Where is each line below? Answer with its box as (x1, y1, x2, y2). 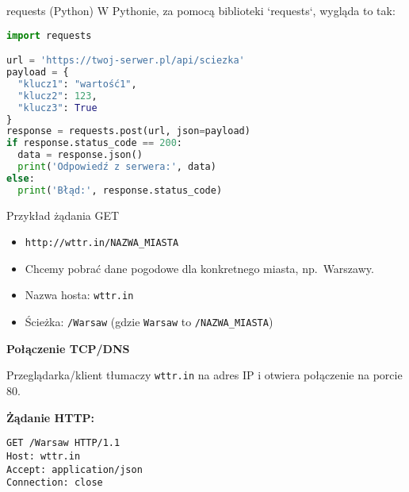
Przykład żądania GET (6, 206, 120, 223)
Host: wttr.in (6, 450, 81, 462)
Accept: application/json (6, 463, 143, 475)
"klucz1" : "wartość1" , (17, 78, 137, 90)
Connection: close (6, 477, 103, 489)
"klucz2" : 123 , (17, 90, 97, 102)
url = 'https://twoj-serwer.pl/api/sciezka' (6, 55, 245, 67)
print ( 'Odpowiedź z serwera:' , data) (17, 161, 216, 172)
